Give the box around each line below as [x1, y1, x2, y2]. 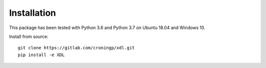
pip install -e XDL [18, 52, 65, 58]
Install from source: [9, 34, 49, 39]
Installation [9, 7, 56, 18]
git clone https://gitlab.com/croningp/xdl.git [18, 45, 135, 51]
